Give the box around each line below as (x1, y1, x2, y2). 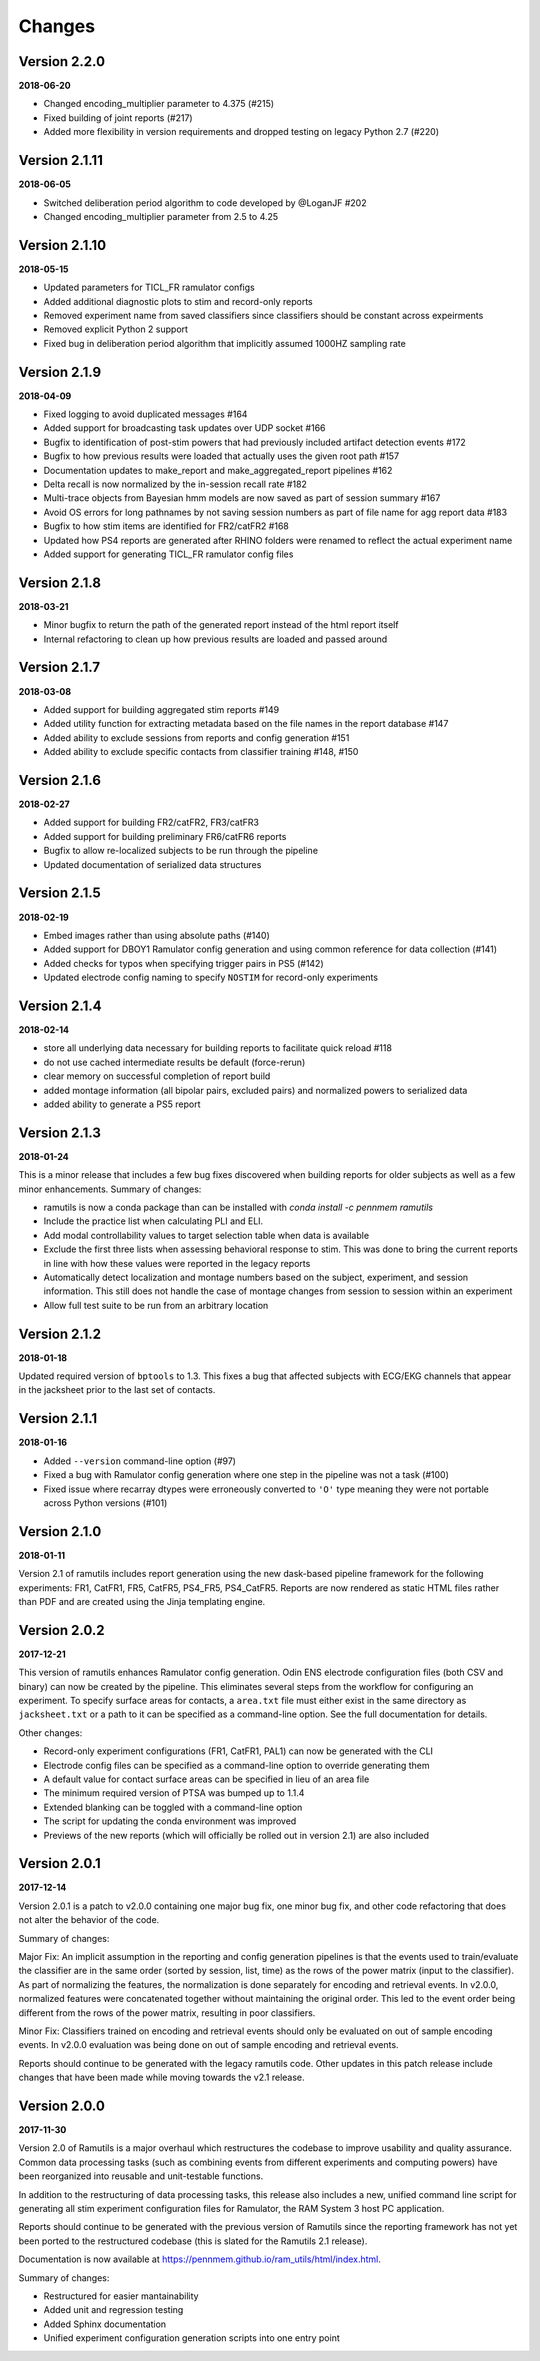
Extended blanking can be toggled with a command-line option (43, 1801, 303, 1813)
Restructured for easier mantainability (43, 2290, 199, 2302)
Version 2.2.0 (18, 53, 105, 70)
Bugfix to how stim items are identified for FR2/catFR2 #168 (43, 520, 289, 532)
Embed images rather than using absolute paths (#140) (43, 929, 270, 941)
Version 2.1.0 (18, 1523, 102, 1540)
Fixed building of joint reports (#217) (43, 111, 194, 124)
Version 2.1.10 (18, 236, 107, 254)
